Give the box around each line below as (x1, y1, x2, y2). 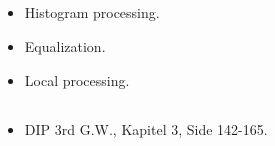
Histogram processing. (24, 2, 160, 23)
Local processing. (24, 69, 130, 90)
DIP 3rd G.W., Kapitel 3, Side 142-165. (24, 118, 268, 139)
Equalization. (24, 35, 106, 56)
